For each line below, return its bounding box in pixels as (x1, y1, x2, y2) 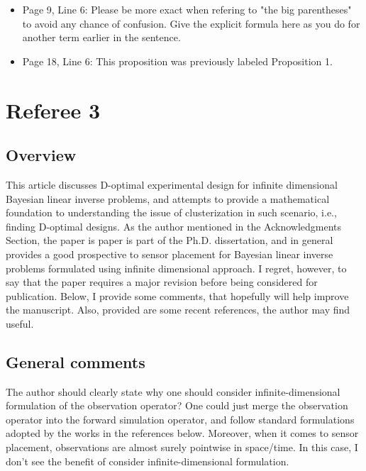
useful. (6, 316, 34, 331)
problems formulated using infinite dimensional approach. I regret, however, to (6, 260, 347, 275)
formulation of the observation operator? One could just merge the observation (6, 398, 348, 413)
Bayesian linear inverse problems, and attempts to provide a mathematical (6, 191, 330, 206)
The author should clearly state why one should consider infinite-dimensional (6, 384, 340, 399)
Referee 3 (6, 95, 101, 124)
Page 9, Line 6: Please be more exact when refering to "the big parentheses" (22, 2, 352, 16)
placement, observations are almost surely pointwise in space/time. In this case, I (6, 440, 358, 455)
